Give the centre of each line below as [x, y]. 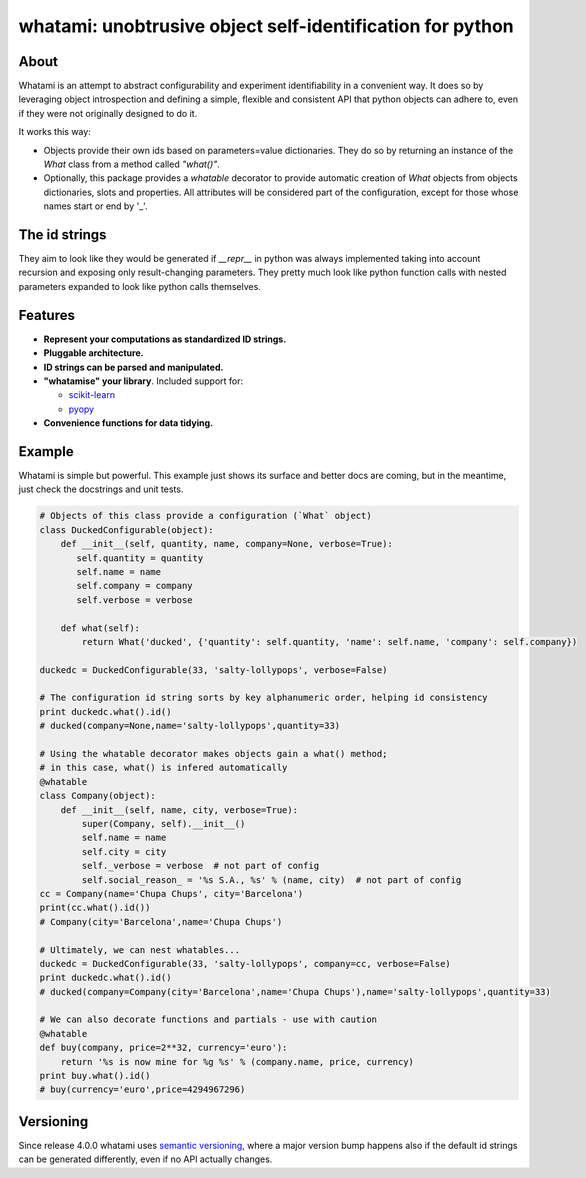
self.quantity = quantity [140, 558]
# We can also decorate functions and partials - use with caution [208, 1019]
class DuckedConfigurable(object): [126, 529]
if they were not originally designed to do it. [108, 113]
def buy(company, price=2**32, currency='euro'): [163, 1048]
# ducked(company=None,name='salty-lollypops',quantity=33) [190, 726]
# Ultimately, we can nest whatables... [139, 949]
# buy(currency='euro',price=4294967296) [142, 1089]
